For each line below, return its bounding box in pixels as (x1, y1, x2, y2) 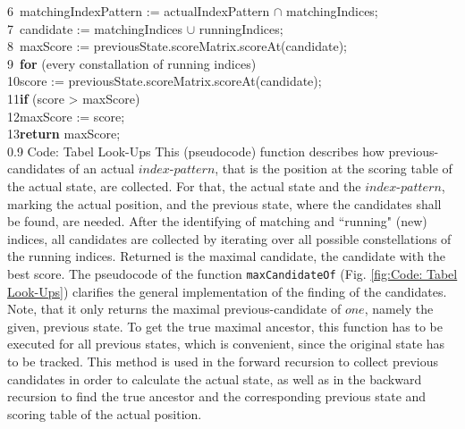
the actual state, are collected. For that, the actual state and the (7, 176, 361, 195)
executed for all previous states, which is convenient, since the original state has (7, 334, 445, 353)
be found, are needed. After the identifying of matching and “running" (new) (7, 212, 427, 231)
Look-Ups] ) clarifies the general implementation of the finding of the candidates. (7, 282, 447, 300)
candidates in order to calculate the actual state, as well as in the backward (7, 369, 422, 388)
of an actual (69, 159, 135, 178)
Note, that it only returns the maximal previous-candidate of (7, 299, 342, 318)
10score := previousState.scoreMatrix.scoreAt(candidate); (7, 71, 322, 90)
